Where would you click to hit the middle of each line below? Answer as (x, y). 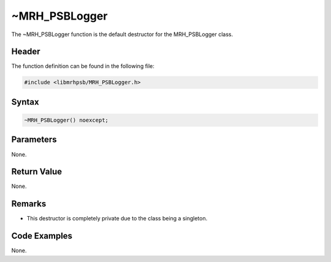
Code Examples (42, 236)
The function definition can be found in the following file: (83, 66)
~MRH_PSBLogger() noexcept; (66, 120)
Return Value (37, 172)
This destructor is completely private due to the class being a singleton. (117, 219)
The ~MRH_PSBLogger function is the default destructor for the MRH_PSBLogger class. (122, 34)
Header (26, 52)
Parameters (34, 140)
